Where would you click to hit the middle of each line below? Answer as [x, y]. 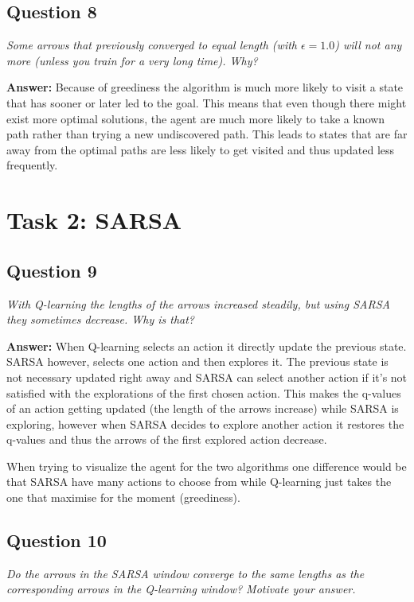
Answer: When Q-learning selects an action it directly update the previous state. [207, 346]
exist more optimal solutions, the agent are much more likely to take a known [196, 118]
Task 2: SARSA [94, 220]
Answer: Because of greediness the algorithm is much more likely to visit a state [205, 87]
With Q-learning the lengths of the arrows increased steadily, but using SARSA [198, 303]
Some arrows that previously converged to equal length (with [152, 45]
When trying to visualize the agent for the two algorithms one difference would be [207, 466]
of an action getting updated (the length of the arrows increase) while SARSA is [203, 408]
